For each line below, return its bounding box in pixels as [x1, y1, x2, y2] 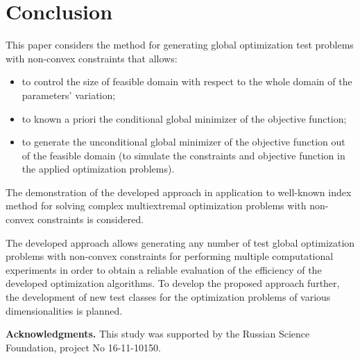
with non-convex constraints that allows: [6, 51, 178, 65]
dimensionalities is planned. [6, 303, 123, 317]
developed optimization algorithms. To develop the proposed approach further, [6, 276, 340, 290]
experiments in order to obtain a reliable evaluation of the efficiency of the [6, 262, 322, 277]
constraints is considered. [37, 212, 144, 227]
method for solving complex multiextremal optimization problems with [6, 198, 307, 213]
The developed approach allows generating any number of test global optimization [6, 235, 355, 249]
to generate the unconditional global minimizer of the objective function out [22, 134, 345, 149]
